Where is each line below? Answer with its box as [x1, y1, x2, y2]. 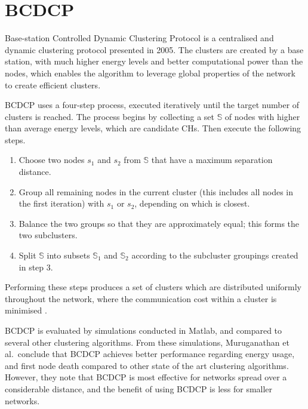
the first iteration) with [19, 197, 104, 210]
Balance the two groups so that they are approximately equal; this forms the [19, 217, 300, 229]
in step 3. [19, 260, 53, 273]
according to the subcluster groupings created [131, 249, 298, 262]
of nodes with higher [224, 110, 300, 122]
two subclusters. [19, 229, 78, 241]
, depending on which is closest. [134, 197, 250, 210]
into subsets [47, 249, 90, 262]
